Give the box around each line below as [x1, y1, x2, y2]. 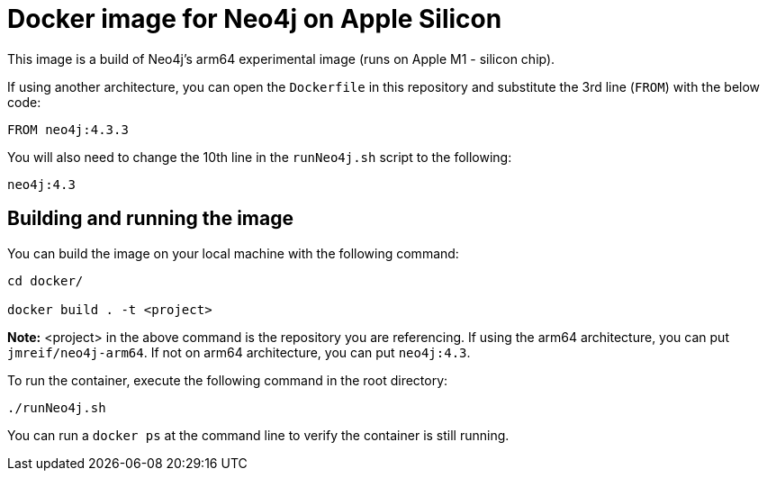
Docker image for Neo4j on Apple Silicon [7, 4, 502, 34]
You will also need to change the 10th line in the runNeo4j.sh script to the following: [7, 149, 512, 165]
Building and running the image [7, 207, 293, 230]
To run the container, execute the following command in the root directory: [7, 372, 448, 388]
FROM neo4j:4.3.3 [7, 122, 129, 137]
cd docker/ [7, 273, 84, 288]
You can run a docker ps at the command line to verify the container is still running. [7, 427, 510, 443]
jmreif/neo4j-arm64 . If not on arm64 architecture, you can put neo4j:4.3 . [7, 344, 471, 360]
